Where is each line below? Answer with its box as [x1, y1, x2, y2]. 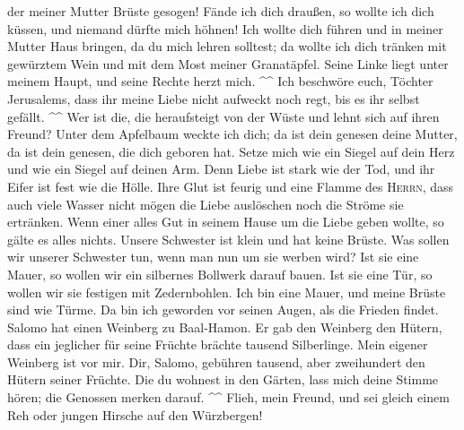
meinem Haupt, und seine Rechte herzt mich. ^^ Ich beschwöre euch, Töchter [7, 72, 433, 90]
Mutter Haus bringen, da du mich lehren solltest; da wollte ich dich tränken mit [7, 37, 447, 56]
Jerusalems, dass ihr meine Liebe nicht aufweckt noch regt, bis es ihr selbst [7, 89, 420, 107]
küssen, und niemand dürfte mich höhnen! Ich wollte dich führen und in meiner [7, 19, 443, 38]
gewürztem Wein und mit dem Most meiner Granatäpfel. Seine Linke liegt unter [7, 54, 449, 73]
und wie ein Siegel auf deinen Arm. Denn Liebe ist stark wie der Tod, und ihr [7, 159, 435, 178]
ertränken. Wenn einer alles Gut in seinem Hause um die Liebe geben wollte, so [7, 212, 444, 231]
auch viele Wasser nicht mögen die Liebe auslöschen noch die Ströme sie [7, 194, 404, 213]
